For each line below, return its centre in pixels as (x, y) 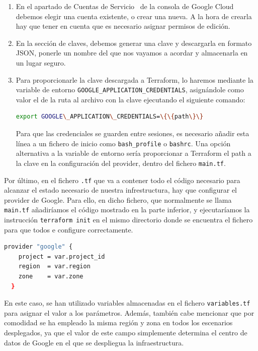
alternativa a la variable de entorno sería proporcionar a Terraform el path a (134, 153)
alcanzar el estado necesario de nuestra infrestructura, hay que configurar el (121, 190)
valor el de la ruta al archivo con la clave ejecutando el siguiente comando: (131, 99)
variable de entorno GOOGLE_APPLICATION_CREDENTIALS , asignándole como (130, 90)
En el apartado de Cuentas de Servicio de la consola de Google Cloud (125, 6)
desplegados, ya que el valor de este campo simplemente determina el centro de (126, 333)
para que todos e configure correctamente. (69, 229)
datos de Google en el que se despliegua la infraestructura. (94, 342)
